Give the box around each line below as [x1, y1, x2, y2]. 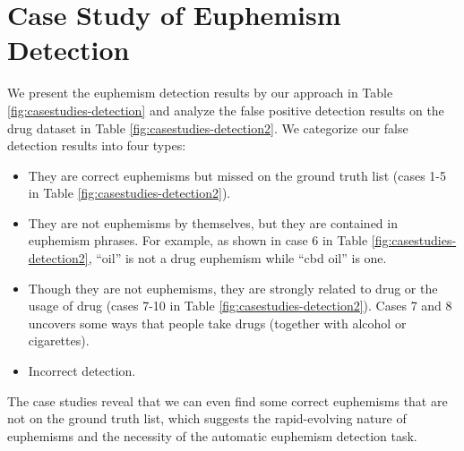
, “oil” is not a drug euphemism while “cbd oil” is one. [88, 249, 387, 268]
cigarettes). [28, 331, 90, 350]
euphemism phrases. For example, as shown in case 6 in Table [28, 231, 368, 250]
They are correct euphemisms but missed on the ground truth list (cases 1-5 [28, 166, 446, 184]
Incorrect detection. [28, 362, 136, 380]
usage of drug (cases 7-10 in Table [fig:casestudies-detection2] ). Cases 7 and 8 [28, 296, 452, 315]
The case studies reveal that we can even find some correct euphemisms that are [7, 391, 448, 410]
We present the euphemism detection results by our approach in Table [7, 83, 393, 102]
